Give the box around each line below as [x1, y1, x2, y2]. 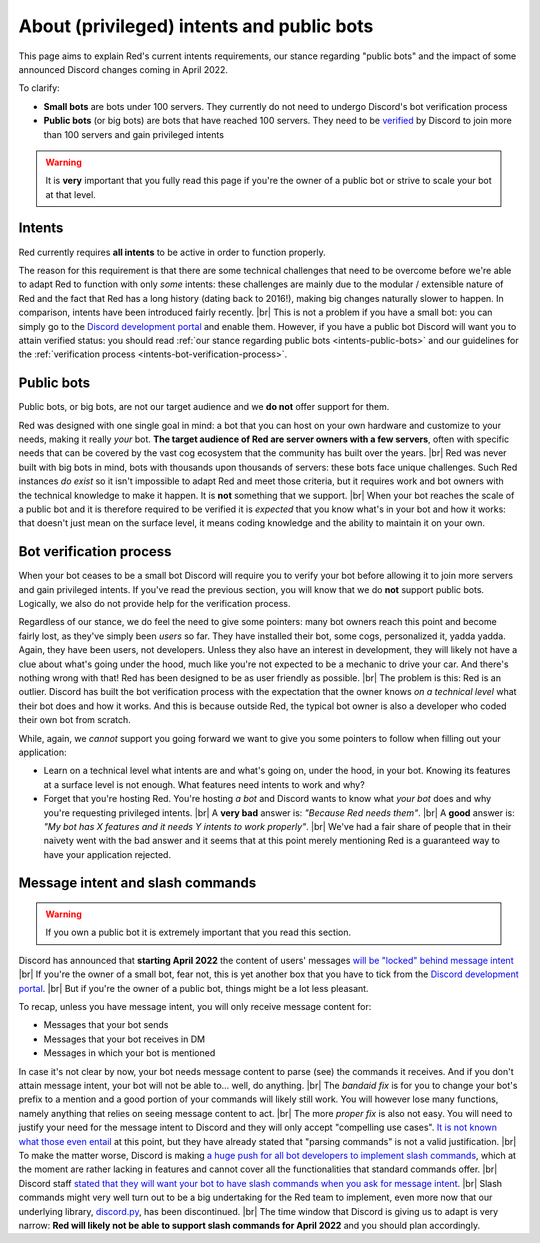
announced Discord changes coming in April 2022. [18, 63, 229, 75]
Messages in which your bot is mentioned [43, 1047, 216, 1059]
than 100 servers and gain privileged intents [43, 128, 225, 140]
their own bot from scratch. [18, 714, 131, 726]
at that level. [45, 188, 97, 200]
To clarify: [18, 82, 60, 94]
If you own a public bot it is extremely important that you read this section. [45, 926, 352, 939]
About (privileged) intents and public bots [18, 15, 374, 37]
